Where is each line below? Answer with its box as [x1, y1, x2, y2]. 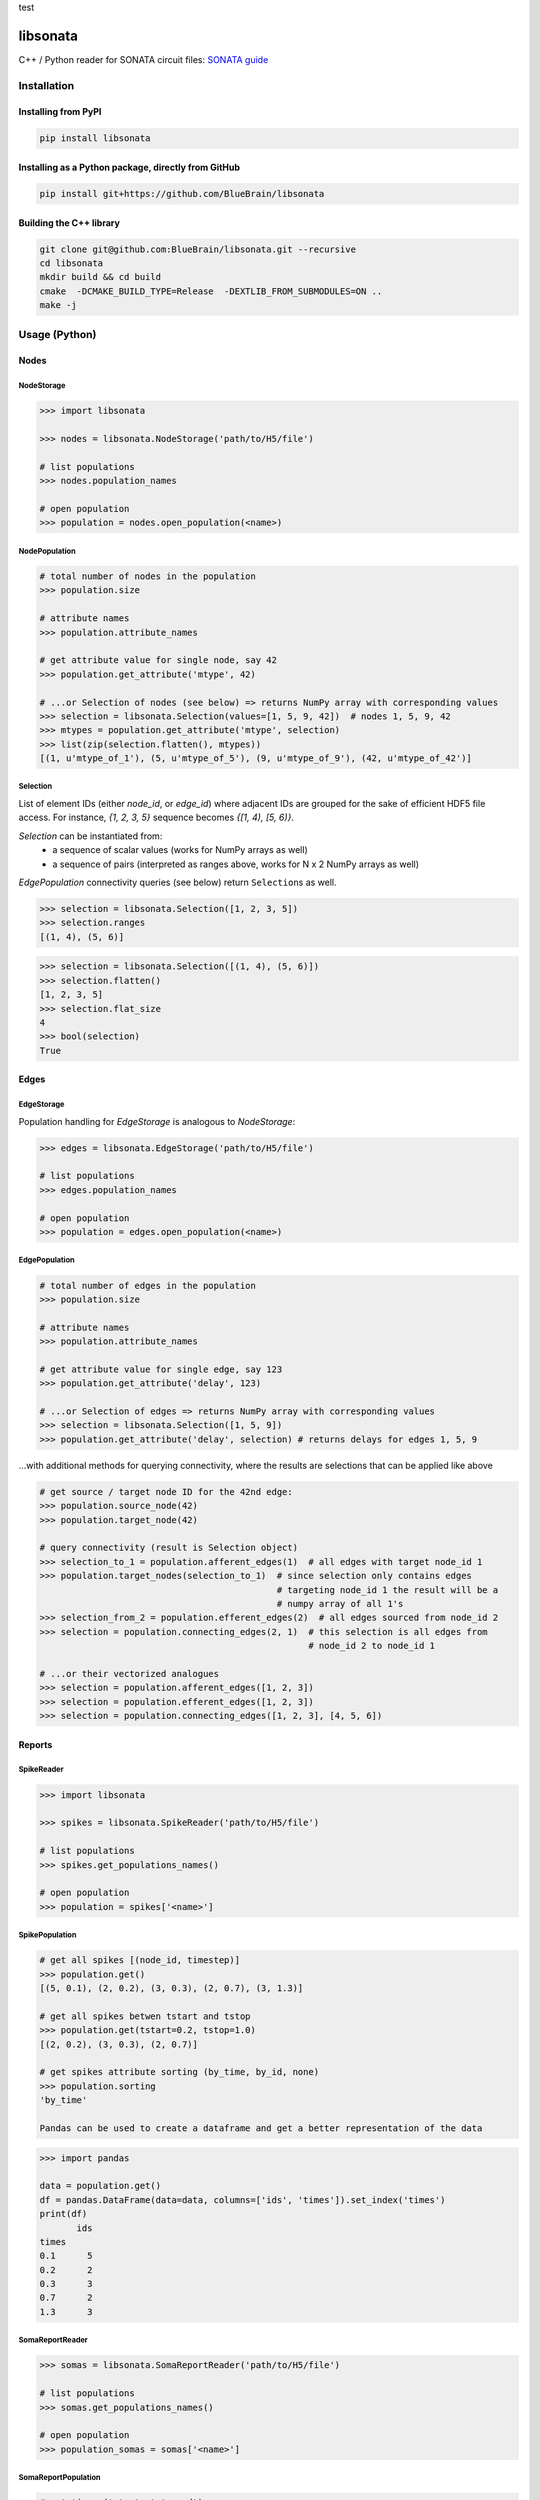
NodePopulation [18, 546, 76, 556]
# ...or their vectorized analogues [39, 1668, 220, 1679]
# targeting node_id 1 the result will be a [276, 1584, 499, 1595]
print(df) [39, 2208, 88, 2220]
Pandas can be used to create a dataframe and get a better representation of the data [39, 2122, 483, 2134]
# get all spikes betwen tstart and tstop [39, 2010, 251, 2022]
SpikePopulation [18, 1930, 77, 1940]
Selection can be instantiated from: [18, 830, 163, 842]
